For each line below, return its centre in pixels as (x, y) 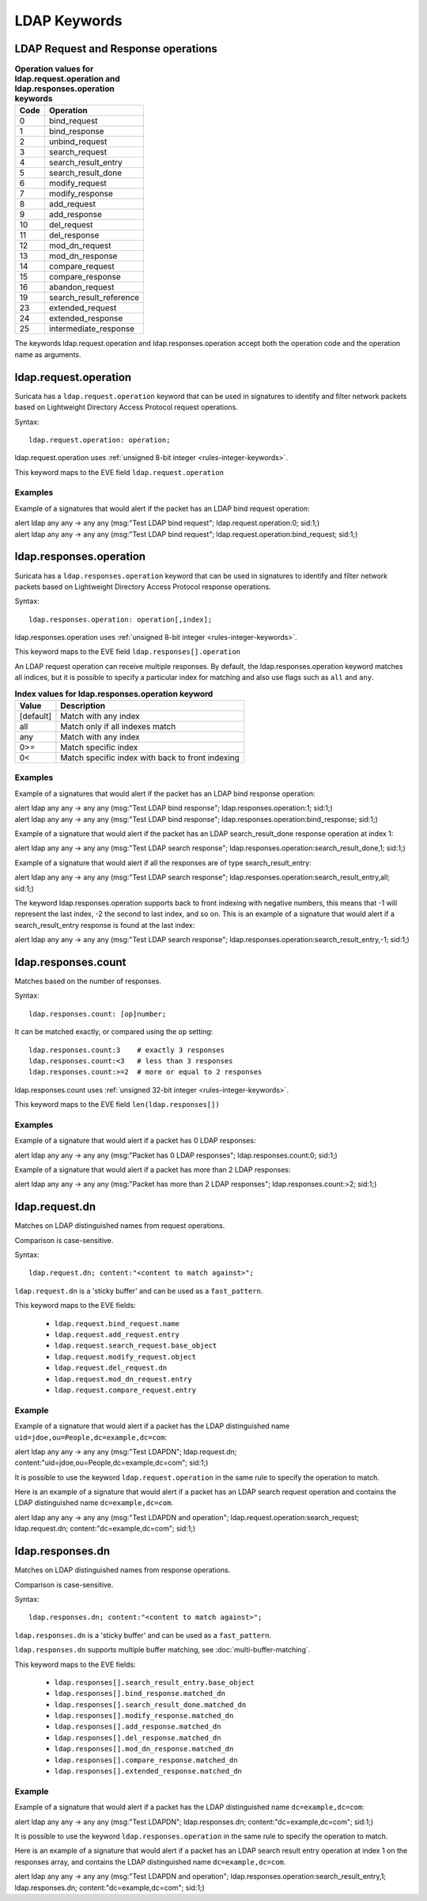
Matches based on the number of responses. (88, 981)
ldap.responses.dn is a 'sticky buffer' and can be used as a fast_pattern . (143, 1635)
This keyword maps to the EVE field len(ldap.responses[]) (117, 1104)
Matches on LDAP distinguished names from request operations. (120, 1226)
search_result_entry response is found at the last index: (105, 925)
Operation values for (54, 69)
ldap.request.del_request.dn (111, 1368)
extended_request (83, 308)
